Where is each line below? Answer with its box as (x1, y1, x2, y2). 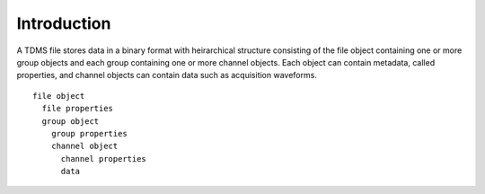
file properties (41, 103, 114, 114)
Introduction (16, 13, 111, 33)
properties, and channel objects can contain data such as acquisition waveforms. (16, 70, 318, 81)
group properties (50, 128, 128, 138)
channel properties (60, 154, 147, 163)
